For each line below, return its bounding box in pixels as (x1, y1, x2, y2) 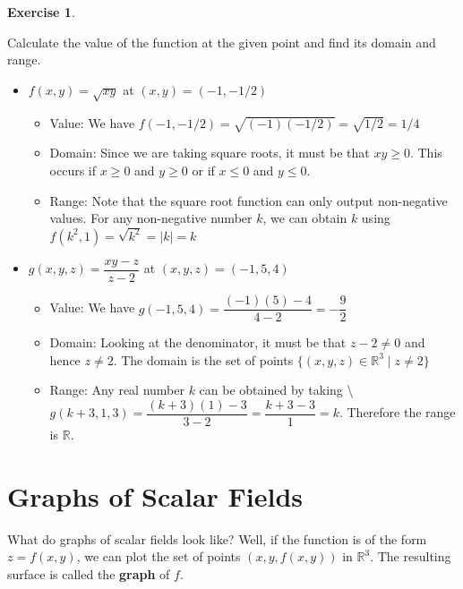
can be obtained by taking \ (199, 380, 354, 399)
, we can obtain (262, 209, 347, 227)
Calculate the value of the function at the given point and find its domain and (7, 32, 436, 51)
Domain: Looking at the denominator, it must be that (49, 333, 347, 352)
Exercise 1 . (7, 3, 75, 21)
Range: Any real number (49, 380, 184, 399)
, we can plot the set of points (76, 547, 241, 566)
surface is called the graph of (7, 564, 170, 583)
